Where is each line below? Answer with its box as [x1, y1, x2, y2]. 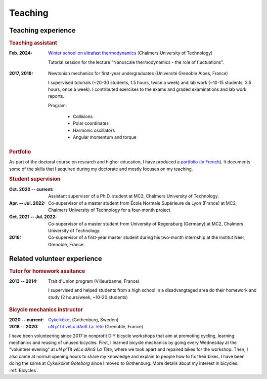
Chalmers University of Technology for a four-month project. [48, 207, 172, 213]
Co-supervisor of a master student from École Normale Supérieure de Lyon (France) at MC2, [48, 200, 237, 206]
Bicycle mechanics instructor [9, 306, 83, 313]
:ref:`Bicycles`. [9, 367, 39, 373]
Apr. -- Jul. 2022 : [9, 200, 45, 206]
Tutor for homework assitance [9, 267, 86, 274]
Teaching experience [9, 26, 76, 35]
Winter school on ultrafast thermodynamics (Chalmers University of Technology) [48, 50, 213, 56]
